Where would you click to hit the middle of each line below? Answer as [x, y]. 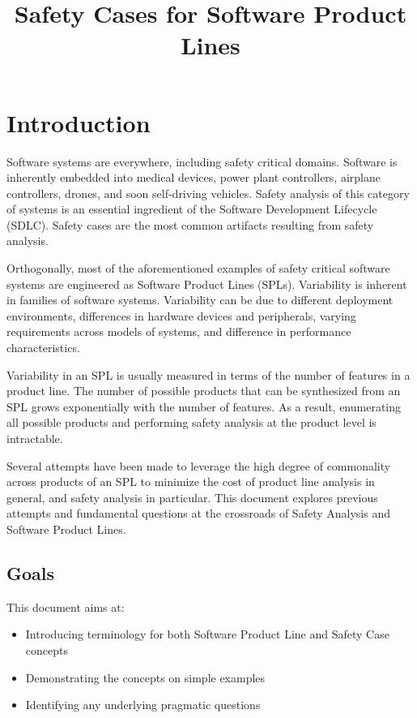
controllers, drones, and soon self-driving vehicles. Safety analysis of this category [208, 193]
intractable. [35, 438]
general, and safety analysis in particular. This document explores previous [192, 497]
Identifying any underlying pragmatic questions [143, 705]
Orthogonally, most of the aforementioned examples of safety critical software [198, 268]
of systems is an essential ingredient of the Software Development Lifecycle [192, 209]
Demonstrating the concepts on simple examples [145, 677]
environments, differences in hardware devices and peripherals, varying [181, 315]
